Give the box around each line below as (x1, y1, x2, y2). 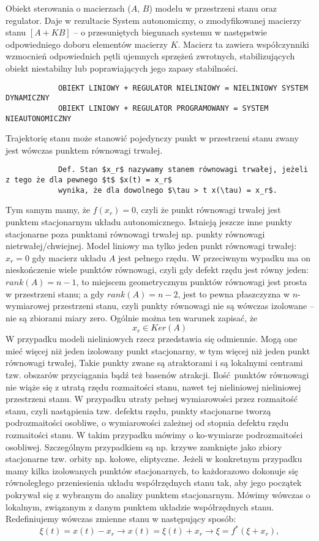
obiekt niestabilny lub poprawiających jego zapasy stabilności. (6, 61, 238, 74)
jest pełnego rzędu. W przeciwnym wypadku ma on (118, 251, 311, 264)
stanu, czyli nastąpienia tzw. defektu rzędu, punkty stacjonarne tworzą (6, 404, 271, 417)
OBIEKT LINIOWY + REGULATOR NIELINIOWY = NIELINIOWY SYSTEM (58, 83, 308, 92)
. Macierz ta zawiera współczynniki (178, 37, 309, 50)
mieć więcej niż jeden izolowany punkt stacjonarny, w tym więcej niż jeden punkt (6, 344, 310, 357)
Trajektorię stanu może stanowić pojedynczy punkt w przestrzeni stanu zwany (6, 132, 299, 144)
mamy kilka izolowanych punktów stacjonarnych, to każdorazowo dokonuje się (6, 464, 298, 477)
